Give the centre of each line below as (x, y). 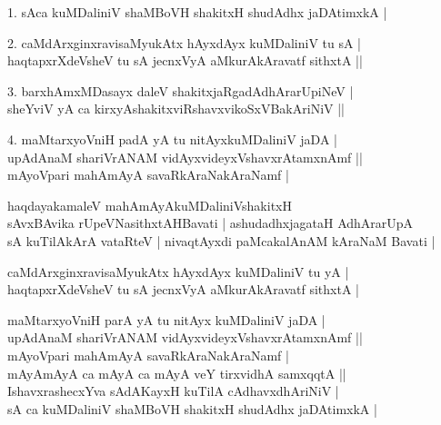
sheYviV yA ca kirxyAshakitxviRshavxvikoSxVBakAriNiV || (176, 109)
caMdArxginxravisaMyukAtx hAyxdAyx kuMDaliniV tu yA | (178, 271)
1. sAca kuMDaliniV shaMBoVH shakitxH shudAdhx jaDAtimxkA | (197, 12)
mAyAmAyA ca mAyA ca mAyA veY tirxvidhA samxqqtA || (177, 373)
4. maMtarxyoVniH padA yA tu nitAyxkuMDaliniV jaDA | (172, 138)
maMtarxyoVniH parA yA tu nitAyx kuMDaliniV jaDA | (166, 319)
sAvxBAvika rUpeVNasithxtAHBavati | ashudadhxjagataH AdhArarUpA (210, 223)
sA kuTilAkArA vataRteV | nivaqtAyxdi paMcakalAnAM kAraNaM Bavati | (221, 240)
